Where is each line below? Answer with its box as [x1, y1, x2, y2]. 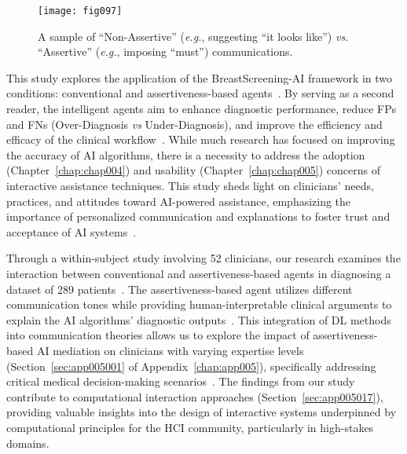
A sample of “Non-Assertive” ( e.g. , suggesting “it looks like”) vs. [38, 27, 349, 44]
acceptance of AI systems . [6, 223, 137, 240]
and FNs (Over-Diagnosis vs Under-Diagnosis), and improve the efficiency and [6, 115, 383, 132]
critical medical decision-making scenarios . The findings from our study [6, 373, 355, 390]
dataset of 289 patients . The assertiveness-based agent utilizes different [6, 280, 353, 297]
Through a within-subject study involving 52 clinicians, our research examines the [6, 250, 401, 266]
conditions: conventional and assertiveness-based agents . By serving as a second [6, 85, 394, 101]
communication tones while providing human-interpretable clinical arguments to [6, 296, 392, 313]
